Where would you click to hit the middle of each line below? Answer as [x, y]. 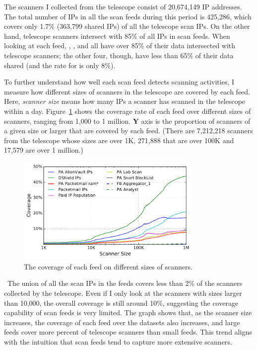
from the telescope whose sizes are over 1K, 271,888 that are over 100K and [119, 140]
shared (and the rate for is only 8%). [60, 65]
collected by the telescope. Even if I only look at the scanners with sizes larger [123, 293]
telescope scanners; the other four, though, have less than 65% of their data [119, 55]
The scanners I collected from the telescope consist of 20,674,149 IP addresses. [123, 6]
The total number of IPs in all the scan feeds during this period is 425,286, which [128, 16]
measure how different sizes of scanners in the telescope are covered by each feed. [127, 91]
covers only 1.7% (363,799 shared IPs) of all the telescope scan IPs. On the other [127, 26]
